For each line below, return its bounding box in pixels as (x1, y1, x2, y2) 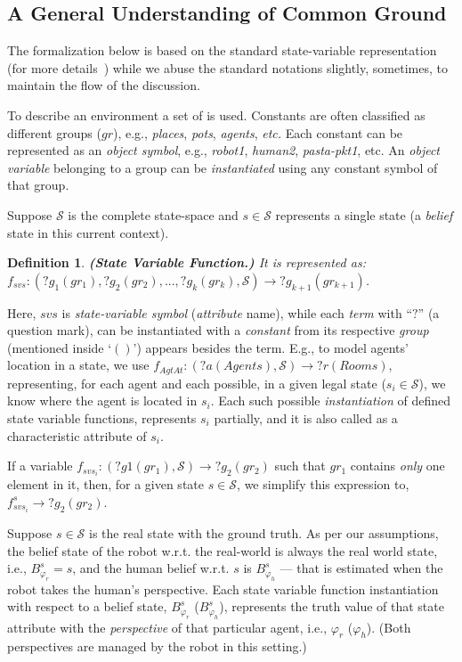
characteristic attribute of (7, 426, 147, 445)
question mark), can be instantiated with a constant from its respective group (7, 321, 429, 339)
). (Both (366, 617, 411, 636)
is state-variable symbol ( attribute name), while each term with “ (61, 303, 412, 322)
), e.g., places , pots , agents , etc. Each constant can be (112, 123, 403, 142)
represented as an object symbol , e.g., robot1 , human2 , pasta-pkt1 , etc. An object (7, 141, 440, 159)
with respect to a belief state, (7, 597, 167, 616)
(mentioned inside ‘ (7, 338, 112, 356)
